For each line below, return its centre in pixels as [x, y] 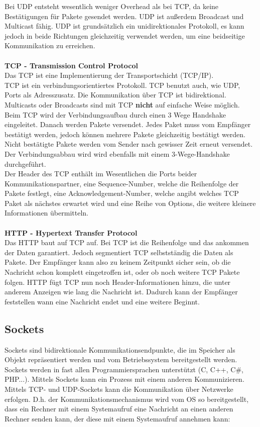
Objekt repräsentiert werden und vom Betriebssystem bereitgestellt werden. [121, 359]
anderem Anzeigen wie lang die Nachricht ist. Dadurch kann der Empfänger [121, 292]
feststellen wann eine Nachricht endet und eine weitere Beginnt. [102, 301]
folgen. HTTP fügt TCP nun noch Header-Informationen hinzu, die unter [118, 282]
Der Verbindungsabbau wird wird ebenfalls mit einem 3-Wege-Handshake [117, 153]
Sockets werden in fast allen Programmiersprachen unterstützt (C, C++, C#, [124, 369]
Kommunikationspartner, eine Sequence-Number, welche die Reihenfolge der [122, 183]
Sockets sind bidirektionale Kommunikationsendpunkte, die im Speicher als [120, 349]
